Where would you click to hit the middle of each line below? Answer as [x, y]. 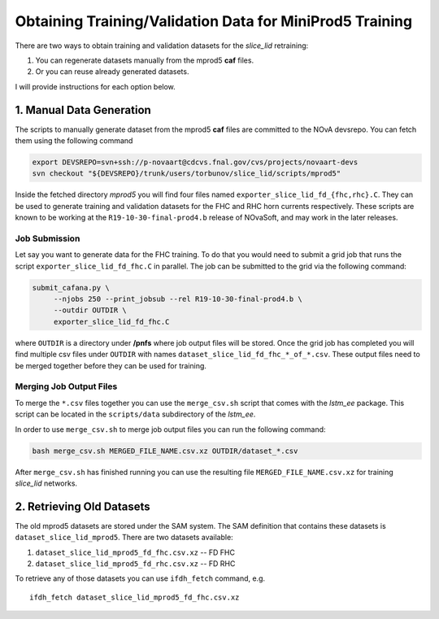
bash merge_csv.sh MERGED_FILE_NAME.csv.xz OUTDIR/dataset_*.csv [165, 451]
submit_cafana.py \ [71, 288]
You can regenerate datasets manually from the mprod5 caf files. [145, 60]
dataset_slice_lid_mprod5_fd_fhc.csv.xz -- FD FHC [135, 552]
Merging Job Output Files [66, 386]
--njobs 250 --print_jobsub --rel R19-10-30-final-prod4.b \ [178, 299]
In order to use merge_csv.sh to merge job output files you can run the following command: [170, 429]
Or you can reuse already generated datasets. [112, 72]
